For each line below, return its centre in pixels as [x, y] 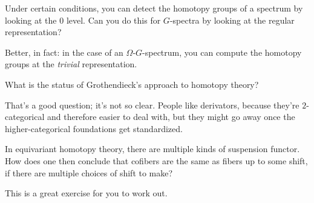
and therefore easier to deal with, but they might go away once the [171, 117]
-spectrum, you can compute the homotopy [222, 52]
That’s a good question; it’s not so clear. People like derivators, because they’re [152, 105]
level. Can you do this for [113, 20]
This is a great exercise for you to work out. [86, 193]
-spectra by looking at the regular [232, 20]
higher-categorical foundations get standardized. [94, 128]
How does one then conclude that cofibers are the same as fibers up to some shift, [156, 160]
